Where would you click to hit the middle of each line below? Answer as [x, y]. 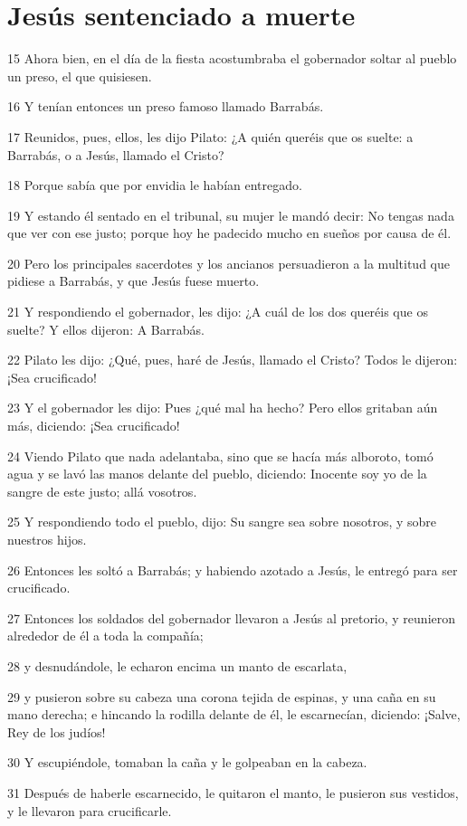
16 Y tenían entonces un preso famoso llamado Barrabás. [166, 106]
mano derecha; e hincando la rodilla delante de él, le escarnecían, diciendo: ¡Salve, [234, 714]
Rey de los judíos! [57, 731]
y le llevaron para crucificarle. [90, 810]
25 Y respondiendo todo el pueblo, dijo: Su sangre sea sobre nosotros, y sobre [222, 522]
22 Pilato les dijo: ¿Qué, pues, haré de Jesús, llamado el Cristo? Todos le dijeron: [233, 360]
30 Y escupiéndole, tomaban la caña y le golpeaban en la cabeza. [187, 762]
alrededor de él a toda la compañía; [105, 636]
